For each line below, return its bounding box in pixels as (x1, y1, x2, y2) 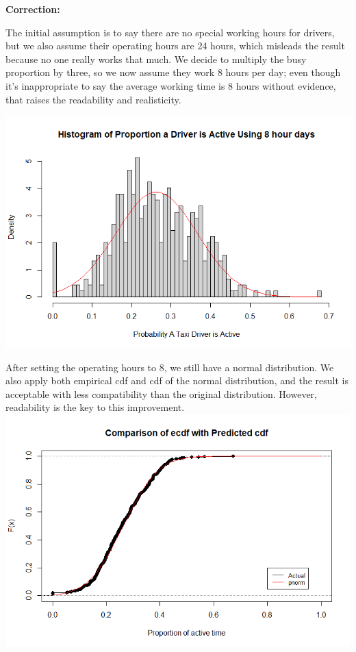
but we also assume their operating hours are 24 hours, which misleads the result (5, 38, 345, 53)
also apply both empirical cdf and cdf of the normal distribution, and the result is (5, 373, 349, 388)
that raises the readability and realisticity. (5, 92, 181, 106)
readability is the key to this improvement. (5, 400, 185, 414)
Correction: (5, 2, 60, 16)
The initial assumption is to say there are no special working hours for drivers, (5, 25, 335, 39)
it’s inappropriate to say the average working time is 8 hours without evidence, (5, 78, 336, 92)
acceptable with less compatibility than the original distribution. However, (5, 386, 317, 401)
